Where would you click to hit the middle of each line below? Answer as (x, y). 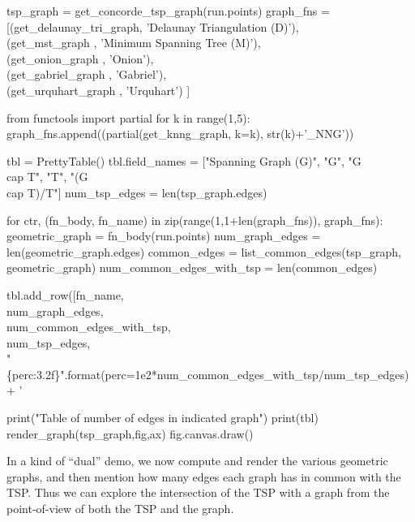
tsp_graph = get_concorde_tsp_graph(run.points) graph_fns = (168, 11)
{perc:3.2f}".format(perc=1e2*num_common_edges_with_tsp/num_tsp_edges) (208, 374)
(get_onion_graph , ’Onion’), (80, 58)
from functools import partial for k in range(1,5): (128, 117)
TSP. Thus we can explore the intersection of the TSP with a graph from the (198, 492)
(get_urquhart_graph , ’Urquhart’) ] (98, 90)
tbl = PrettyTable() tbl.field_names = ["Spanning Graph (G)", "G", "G (184, 160)
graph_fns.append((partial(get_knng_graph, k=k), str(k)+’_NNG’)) (180, 134)
